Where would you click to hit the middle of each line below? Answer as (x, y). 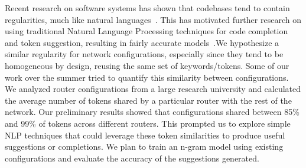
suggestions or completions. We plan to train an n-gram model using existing (144, 146)
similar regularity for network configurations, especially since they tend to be (144, 54)
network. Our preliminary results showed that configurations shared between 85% (152, 112)
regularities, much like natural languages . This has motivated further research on (153, 19)
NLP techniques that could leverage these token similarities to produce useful (145, 135)
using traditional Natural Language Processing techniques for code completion (147, 31)
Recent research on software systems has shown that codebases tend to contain (147, 8)
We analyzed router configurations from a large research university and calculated (153, 89)
